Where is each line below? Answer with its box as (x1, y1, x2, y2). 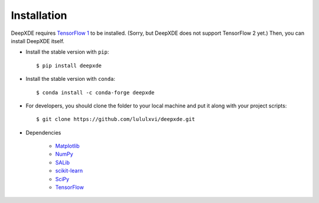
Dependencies (25, 129, 61, 136)
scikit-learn (55, 167, 83, 174)
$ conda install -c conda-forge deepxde (36, 89, 155, 96)
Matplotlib (55, 142, 80, 150)
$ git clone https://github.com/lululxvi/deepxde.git (36, 116, 195, 123)
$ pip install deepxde (36, 62, 102, 69)
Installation (11, 9, 67, 22)
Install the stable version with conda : (25, 76, 115, 83)
